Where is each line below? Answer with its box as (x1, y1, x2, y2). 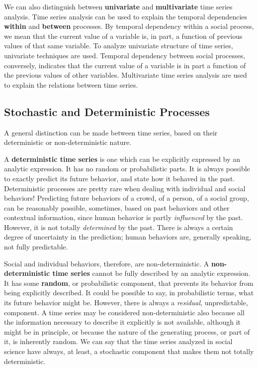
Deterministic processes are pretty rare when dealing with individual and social (4, 183, 246, 193)
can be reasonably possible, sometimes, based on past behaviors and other (4, 202, 230, 213)
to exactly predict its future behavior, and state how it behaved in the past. (4, 173, 235, 183)
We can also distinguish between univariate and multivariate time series (4, 1, 233, 11)
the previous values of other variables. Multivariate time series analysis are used (4, 70, 247, 80)
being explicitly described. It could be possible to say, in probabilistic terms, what (4, 287, 254, 298)
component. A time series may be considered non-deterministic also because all (4, 307, 245, 317)
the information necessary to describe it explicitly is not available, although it (4, 317, 241, 327)
